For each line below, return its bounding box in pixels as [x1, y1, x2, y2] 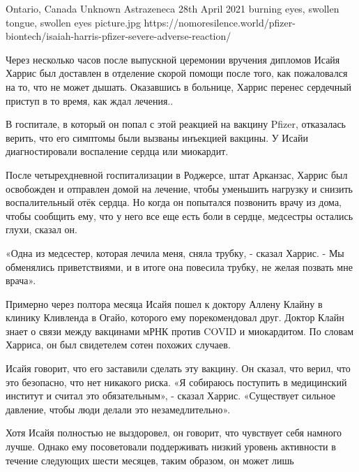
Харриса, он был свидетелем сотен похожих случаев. [6, 337, 231, 352]
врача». [6, 273, 36, 288]
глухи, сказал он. [6, 222, 77, 237]
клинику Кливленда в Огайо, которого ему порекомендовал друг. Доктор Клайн [6, 310, 344, 325]
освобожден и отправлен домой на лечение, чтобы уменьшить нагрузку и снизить [6, 181, 353, 196]
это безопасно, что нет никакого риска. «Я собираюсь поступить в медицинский [6, 374, 347, 389]
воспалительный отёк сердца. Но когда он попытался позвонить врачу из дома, [6, 195, 342, 209]
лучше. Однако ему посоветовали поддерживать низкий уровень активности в [6, 439, 336, 454]
